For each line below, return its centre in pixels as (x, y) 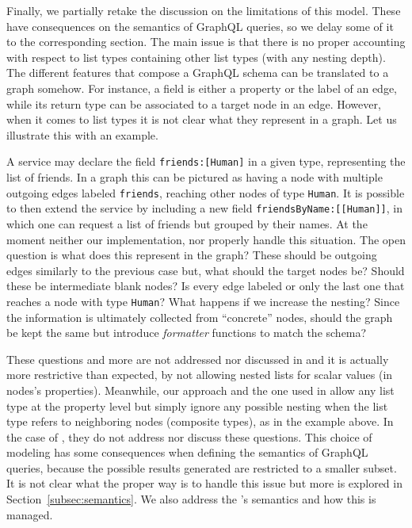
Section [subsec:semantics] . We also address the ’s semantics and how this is (191, 499)
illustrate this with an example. (82, 134)
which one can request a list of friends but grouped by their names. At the (187, 223)
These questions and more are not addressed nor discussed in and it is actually (198, 359)
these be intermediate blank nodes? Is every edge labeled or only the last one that (206, 286)
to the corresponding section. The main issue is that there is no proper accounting (206, 42)
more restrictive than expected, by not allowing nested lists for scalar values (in (200, 375)
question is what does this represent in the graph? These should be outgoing (192, 255)
